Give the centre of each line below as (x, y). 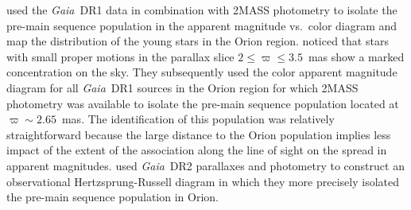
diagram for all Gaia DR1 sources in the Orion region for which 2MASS (182, 87)
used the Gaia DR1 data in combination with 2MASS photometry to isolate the (202, 10)
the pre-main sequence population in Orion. (112, 197)
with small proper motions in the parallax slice (120, 56)
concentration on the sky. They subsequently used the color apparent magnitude (202, 72)
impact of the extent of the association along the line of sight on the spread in (197, 150)
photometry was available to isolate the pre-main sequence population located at (203, 103)
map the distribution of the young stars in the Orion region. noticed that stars (198, 41)
